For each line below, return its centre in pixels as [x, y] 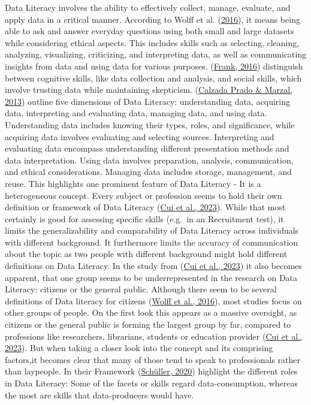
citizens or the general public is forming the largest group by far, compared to [148, 324]
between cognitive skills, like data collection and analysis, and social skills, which [153, 78]
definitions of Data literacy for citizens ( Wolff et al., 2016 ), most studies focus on [153, 300]
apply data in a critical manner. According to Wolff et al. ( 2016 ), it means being [153, 19]
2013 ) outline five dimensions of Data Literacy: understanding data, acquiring [148, 101]
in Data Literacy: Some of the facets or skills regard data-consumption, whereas [152, 383]
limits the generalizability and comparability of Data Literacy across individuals [152, 230]
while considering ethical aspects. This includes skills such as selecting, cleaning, [152, 42]
